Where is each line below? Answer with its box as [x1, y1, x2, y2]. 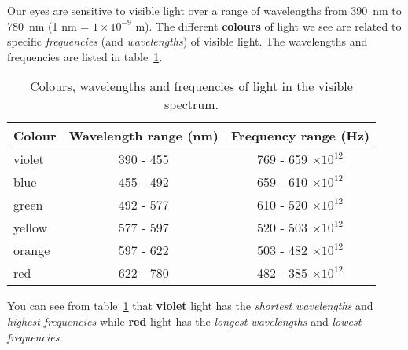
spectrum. [164, 95, 219, 114]
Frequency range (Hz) [231, 126, 370, 145]
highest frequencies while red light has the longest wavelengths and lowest [7, 312, 362, 329]
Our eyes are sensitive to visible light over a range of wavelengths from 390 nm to [7, 2, 402, 18]
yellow [13, 218, 48, 237]
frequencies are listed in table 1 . [7, 48, 163, 64]
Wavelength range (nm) [68, 126, 219, 145]
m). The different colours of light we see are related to [135, 17, 402, 34]
